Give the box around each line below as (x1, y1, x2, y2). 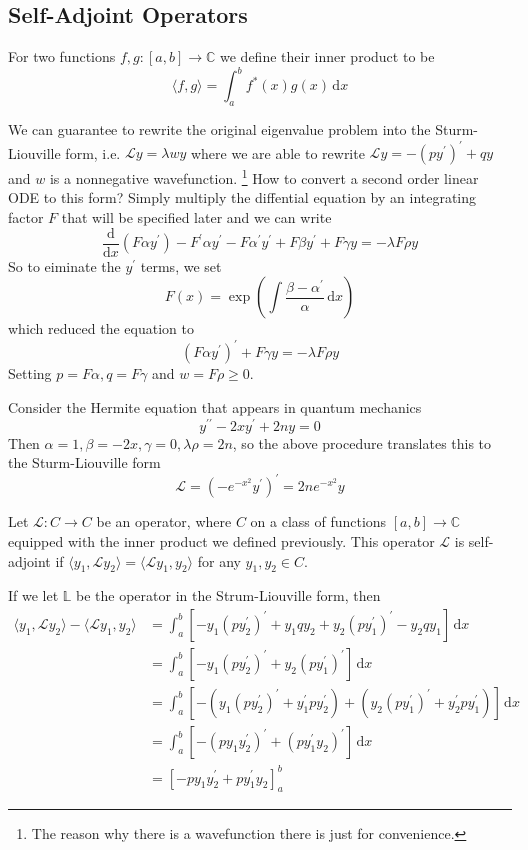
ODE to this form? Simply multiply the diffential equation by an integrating (8, 187, 477, 208)
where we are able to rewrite (190, 142, 365, 163)
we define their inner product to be (220, 46, 435, 67)
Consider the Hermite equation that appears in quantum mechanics (8, 396, 422, 417)
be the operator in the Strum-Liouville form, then (76, 585, 381, 606)
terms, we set (140, 255, 222, 276)
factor (8, 207, 44, 228)
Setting (8, 363, 52, 384)
